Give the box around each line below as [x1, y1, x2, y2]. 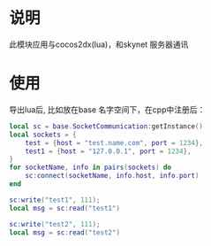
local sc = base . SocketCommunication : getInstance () [9, 121, 203, 131]
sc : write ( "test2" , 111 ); [9, 219, 101, 228]
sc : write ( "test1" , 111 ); [9, 196, 101, 204]
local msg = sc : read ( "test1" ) [9, 204, 121, 212]
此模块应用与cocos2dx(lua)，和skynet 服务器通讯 [9, 39, 189, 50]
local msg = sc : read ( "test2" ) [9, 227, 121, 237]
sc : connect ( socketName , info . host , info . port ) [25, 172, 200, 181]
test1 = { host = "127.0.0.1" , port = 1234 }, [25, 147, 192, 156]
